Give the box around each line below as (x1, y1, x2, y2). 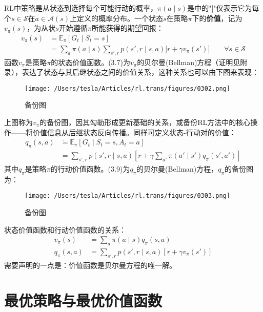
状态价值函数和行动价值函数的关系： (4, 224, 126, 235)
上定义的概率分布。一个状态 (69, 12, 163, 23)
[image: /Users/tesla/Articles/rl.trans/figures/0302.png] (25, 85, 230, 92)
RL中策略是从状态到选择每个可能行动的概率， (4, 3, 158, 13)
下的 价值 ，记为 (192, 12, 242, 23)
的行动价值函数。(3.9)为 (50, 163, 130, 174)
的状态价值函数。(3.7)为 (51, 56, 130, 67)
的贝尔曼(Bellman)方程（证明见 (137, 56, 240, 67)
